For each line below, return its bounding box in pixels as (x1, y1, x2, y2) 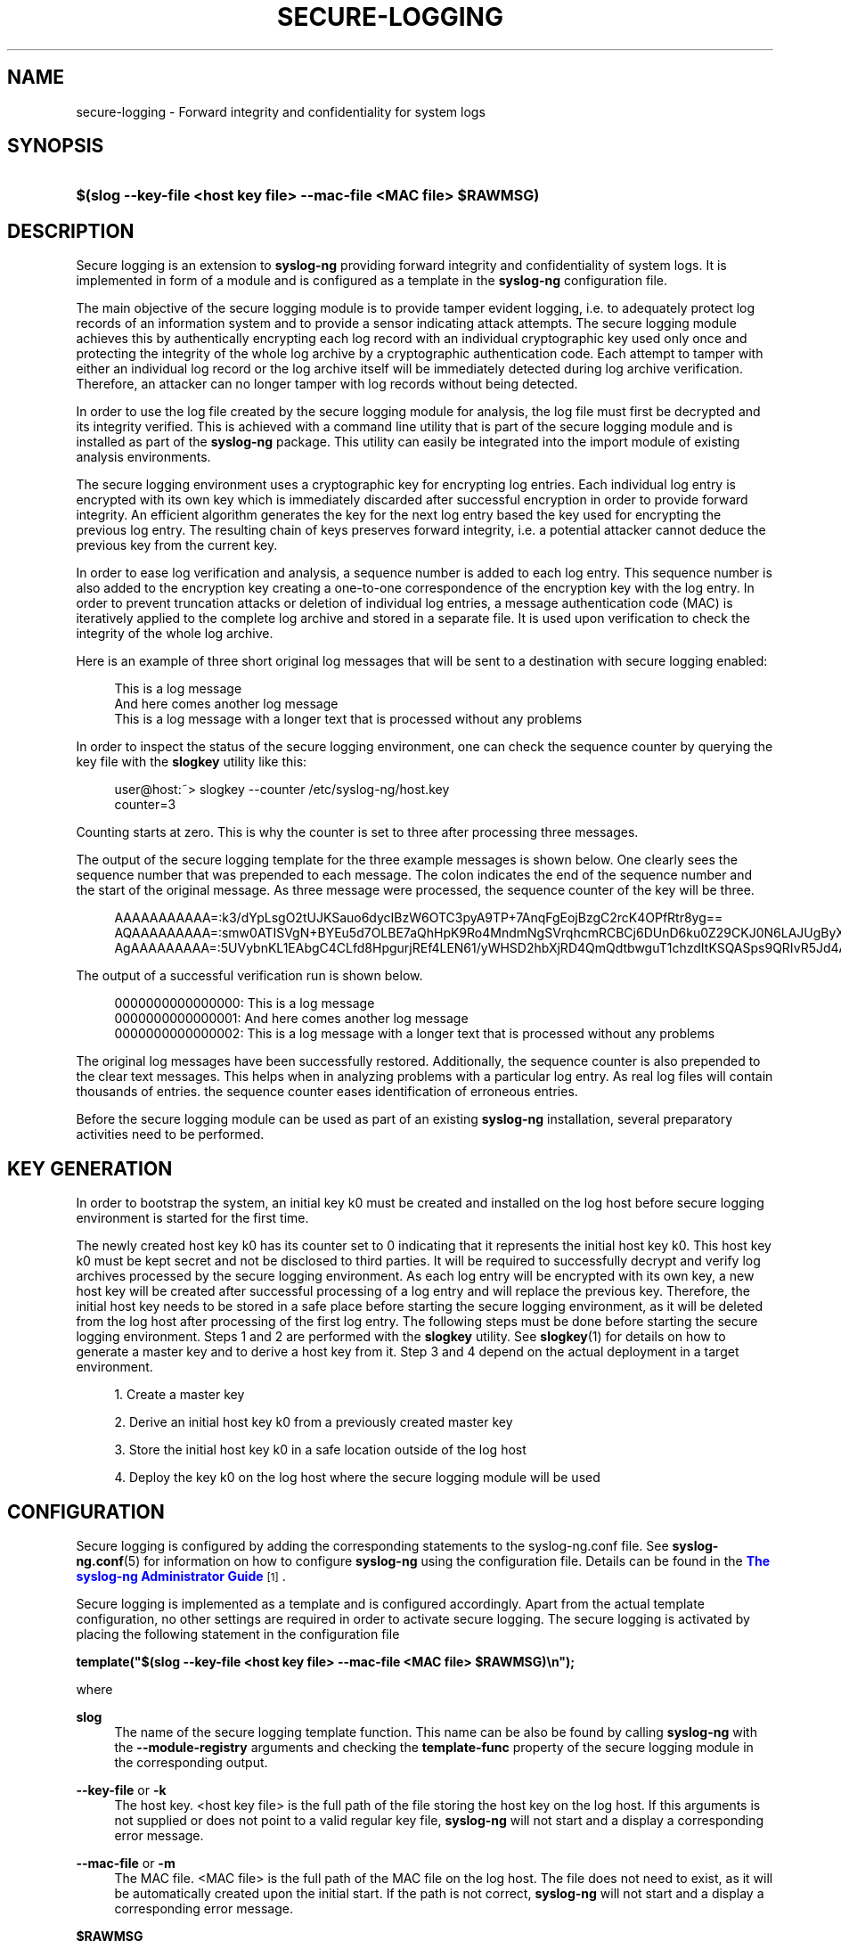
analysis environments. (76, 449, 211, 465)
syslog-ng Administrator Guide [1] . (76, 1568, 286, 1584)
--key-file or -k (76, 1781, 167, 1798)
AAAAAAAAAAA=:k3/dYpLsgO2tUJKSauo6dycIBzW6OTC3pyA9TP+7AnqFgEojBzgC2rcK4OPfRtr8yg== (114, 910, 723, 926)
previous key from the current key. (76, 537, 278, 553)
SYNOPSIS (7, 135, 104, 158)
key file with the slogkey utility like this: (76, 754, 307, 770)
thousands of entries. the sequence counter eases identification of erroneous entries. (76, 1084, 578, 1100)
